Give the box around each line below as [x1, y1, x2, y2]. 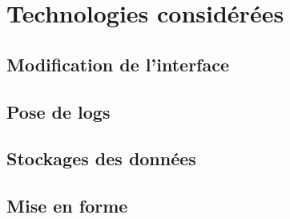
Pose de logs [6, 99, 111, 124]
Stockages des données [6, 146, 196, 171]
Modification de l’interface [6, 51, 229, 76]
